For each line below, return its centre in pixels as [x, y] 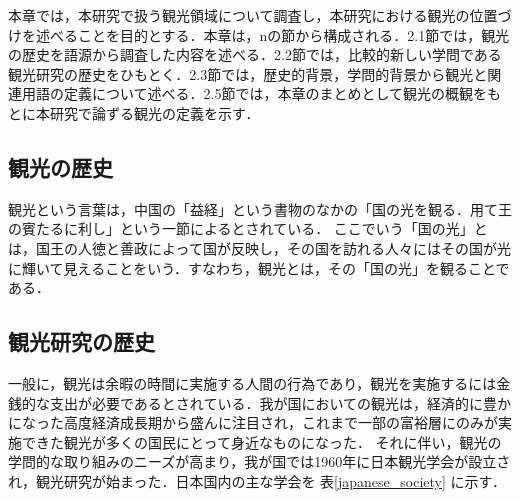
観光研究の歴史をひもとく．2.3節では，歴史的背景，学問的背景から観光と [248, 73]
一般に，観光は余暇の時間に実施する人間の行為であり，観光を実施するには [252, 382]
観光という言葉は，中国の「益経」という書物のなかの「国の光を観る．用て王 [260, 208]
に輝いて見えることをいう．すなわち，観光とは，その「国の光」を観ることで [259, 267]
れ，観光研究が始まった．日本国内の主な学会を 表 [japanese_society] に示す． [257, 480]
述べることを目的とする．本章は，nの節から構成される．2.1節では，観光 [272, 34]
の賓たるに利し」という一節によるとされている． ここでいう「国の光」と [248, 228]
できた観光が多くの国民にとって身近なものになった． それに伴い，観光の [261, 441]
